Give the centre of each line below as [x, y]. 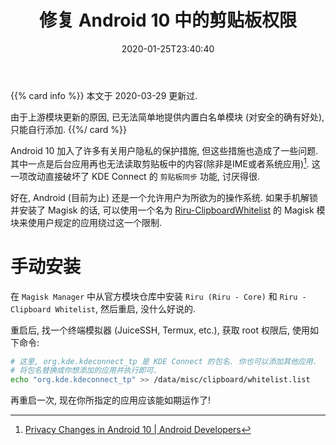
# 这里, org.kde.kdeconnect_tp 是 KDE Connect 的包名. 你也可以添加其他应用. [164, 361]
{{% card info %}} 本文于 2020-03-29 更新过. [104, 95]
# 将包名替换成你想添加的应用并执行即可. [84, 371]
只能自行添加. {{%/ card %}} [68, 129]
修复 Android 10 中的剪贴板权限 [168, 20]
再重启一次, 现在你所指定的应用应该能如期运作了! [110, 400]
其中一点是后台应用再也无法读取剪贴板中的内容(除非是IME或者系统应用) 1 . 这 [165, 163]
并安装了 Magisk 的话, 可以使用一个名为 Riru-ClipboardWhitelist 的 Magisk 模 [168, 210]
